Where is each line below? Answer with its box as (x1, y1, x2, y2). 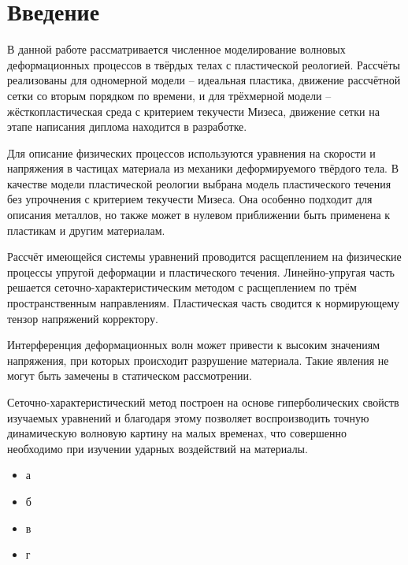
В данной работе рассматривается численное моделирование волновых (7, 41, 346, 58)
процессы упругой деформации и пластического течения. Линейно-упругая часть (7, 263, 395, 280)
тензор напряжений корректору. (7, 310, 158, 326)
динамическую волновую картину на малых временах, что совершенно (7, 425, 347, 441)
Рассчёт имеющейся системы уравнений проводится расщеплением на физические (7, 248, 402, 265)
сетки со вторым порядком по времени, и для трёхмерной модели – (7, 87, 332, 103)
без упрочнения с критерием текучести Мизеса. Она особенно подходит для (7, 191, 373, 207)
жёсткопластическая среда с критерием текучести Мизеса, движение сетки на (7, 102, 380, 119)
